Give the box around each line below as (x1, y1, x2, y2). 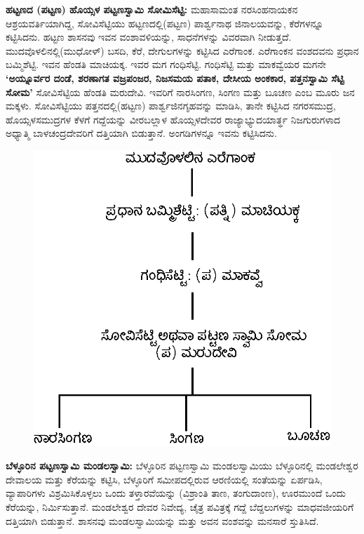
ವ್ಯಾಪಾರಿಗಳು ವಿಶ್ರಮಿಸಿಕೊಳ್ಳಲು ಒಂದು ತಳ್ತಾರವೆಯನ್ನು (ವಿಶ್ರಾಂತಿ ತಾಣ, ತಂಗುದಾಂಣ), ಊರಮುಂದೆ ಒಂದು (6, 486, 346, 500)
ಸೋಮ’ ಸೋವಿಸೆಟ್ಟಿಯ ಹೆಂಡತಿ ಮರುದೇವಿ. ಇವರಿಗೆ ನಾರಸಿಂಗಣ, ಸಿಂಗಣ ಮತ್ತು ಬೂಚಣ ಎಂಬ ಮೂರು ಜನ (6, 84, 355, 99)
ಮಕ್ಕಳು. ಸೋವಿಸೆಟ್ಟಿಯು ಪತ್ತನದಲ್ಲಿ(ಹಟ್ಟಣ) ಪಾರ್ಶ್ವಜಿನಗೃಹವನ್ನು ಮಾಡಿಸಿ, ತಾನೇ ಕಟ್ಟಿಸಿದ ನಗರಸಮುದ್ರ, (6, 98, 336, 113)
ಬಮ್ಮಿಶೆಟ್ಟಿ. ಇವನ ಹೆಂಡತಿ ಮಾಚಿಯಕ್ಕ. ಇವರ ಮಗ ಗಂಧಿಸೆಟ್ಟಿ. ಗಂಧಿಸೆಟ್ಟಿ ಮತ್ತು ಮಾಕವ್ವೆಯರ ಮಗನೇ (6, 57, 326, 72)
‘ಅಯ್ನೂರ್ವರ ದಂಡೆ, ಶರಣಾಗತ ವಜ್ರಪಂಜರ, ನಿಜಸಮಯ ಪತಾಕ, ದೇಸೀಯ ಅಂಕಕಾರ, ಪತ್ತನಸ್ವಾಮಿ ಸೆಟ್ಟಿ (6, 70, 344, 85)
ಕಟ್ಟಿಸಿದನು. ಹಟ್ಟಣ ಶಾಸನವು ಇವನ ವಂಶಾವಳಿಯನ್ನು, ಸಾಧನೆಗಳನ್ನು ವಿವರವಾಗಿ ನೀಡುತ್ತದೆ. (6, 29, 292, 44)
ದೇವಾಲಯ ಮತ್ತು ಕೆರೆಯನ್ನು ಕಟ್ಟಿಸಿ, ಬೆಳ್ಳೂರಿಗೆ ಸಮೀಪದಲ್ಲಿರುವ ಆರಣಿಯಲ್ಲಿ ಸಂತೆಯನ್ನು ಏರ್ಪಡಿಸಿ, (6, 472, 323, 486)
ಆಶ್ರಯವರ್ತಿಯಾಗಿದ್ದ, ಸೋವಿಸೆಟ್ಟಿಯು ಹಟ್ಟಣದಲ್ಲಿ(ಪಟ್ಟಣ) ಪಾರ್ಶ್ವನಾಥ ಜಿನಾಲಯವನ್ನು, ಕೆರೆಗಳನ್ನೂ (6, 15, 324, 30)
